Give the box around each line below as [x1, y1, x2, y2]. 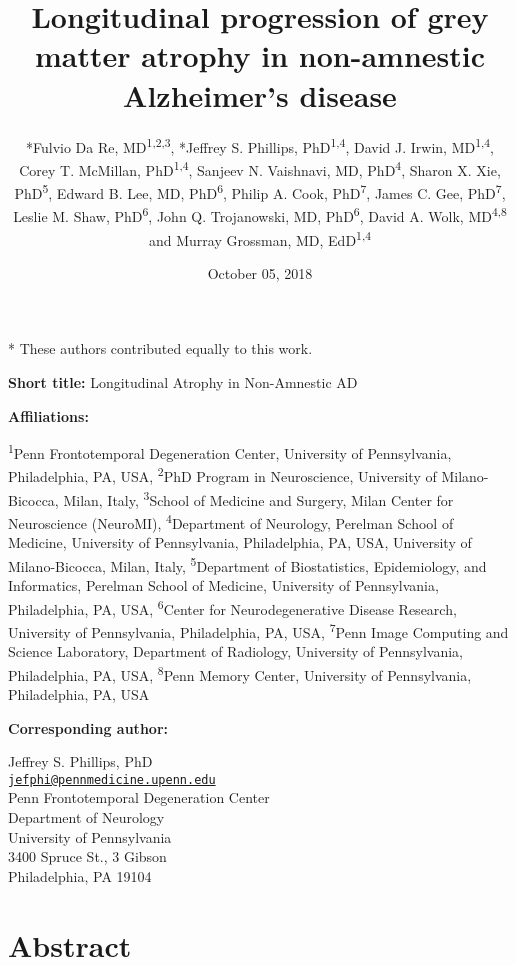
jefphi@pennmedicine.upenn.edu [8, 772, 216, 787]
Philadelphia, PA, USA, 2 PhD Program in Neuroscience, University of [8, 463, 437, 487]
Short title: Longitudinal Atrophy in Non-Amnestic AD [8, 371, 358, 392]
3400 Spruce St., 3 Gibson [8, 846, 167, 867]
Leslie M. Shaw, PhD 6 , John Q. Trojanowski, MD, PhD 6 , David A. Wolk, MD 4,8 [13, 203, 507, 226]
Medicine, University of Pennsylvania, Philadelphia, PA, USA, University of [8, 532, 472, 553]
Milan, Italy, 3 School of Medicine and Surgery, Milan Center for [63, 486, 454, 510]
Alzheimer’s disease [123, 74, 397, 115]
